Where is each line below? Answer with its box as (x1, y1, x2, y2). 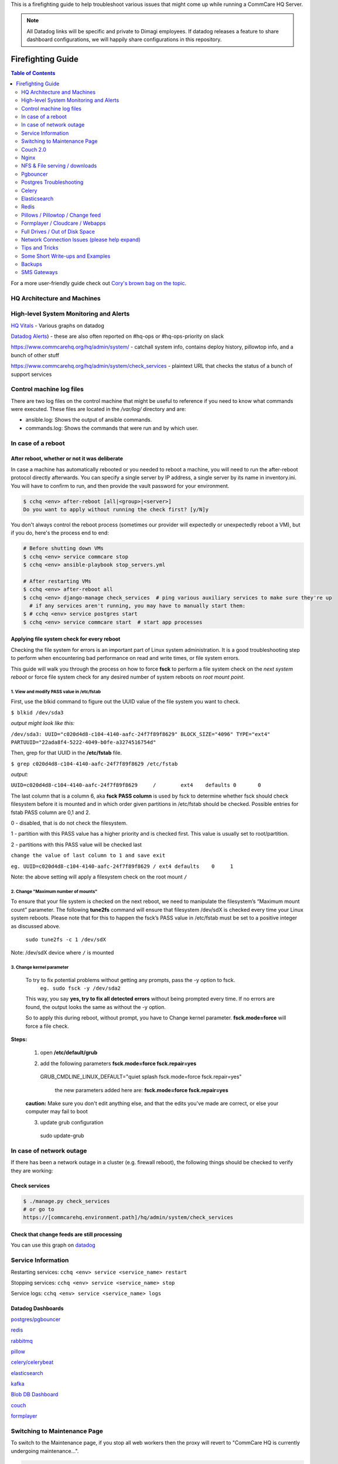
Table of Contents (11, 70, 56, 77)
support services (11, 371, 52, 378)
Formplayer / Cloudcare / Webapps (21, 220, 106, 227)
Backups (21, 261, 42, 268)
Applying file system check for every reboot (11, 635, 121, 642)
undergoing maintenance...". (11, 1447, 79, 1455)
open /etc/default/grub (40, 1049, 98, 1056)
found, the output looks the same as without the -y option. (25, 1003, 166, 1010)
